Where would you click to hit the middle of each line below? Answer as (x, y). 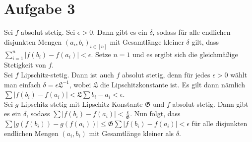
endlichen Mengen (31, 133)
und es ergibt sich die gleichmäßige (185, 54)
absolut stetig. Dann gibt (210, 104)
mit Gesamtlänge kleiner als (131, 133)
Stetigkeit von (25, 65)
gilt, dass (205, 41)
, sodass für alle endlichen (191, 32)
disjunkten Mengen (33, 41)
